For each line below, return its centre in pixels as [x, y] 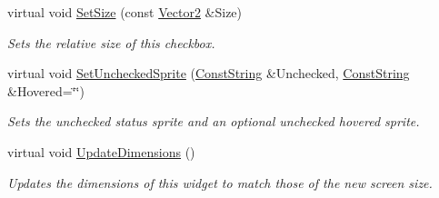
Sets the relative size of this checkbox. [111, 42]
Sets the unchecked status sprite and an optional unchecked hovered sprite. [214, 121]
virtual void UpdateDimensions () [101, 151]
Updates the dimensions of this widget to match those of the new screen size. [220, 182]
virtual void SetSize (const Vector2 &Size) [125, 12]
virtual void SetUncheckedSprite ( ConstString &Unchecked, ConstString [209, 73]
